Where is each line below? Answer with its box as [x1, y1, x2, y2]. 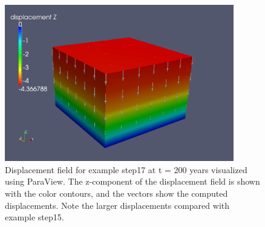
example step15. [5, 211, 64, 223]
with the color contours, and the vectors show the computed [5, 187, 228, 200]
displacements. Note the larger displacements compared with [5, 199, 229, 211]
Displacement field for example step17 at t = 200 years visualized [5, 163, 247, 176]
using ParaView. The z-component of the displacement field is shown [5, 175, 260, 188]
